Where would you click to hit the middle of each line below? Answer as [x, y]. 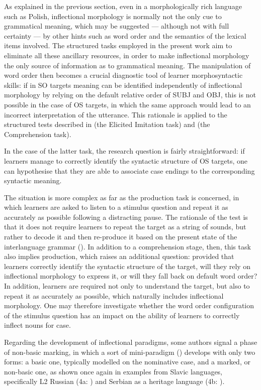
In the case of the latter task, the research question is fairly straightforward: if [124, 151]
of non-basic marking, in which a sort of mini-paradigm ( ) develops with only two [130, 352]
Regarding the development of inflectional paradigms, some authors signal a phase [131, 342]
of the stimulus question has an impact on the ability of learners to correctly [122, 315]
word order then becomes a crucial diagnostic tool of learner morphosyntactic [123, 75]
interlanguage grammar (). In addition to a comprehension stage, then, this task [127, 246]
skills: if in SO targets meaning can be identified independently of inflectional [123, 85]
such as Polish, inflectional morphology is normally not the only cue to [113, 16]
